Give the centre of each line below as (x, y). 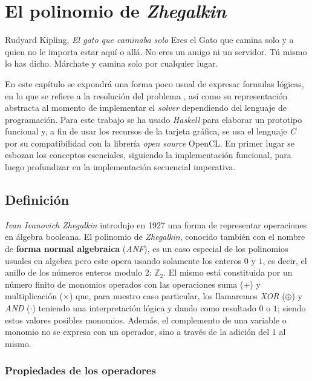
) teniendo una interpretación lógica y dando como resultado (144, 308)
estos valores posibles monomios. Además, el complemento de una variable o (146, 320)
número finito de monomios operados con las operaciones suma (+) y (133, 284)
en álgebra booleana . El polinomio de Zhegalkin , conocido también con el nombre (155, 237)
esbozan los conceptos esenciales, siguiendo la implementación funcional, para (148, 155)
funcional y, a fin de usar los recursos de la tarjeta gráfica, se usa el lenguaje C (151, 131)
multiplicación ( (34, 296)
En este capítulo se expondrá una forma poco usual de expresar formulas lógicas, (154, 83)
